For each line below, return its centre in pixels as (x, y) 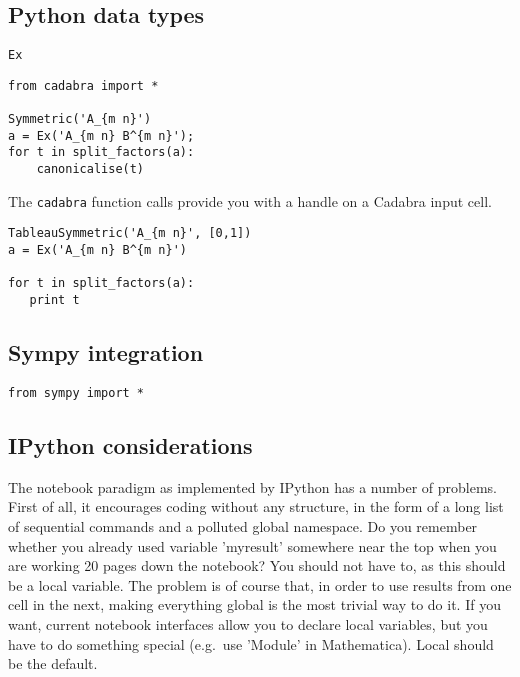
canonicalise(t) (90, 169)
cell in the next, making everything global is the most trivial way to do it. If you (254, 604)
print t (54, 300)
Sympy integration (106, 352)
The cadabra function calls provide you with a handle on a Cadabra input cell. (250, 200)
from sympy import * (76, 392)
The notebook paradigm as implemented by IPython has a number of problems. (253, 486)
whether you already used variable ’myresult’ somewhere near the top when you (252, 545)
